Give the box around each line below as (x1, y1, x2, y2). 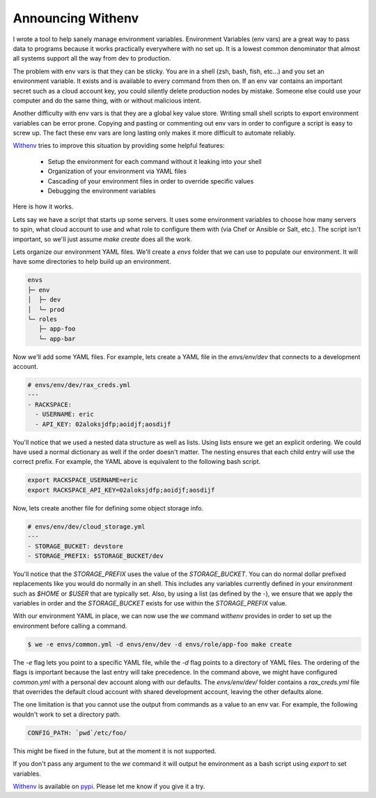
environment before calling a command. (13, 622, 127, 630)
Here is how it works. (13, 202, 74, 211)
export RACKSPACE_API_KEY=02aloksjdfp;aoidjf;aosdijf (27, 485, 215, 494)
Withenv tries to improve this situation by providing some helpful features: (13, 142, 226, 150)
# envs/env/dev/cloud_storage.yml (27, 522, 146, 530)
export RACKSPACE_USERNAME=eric (27, 476, 139, 484)
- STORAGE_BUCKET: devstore (27, 542, 123, 550)
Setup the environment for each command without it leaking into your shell (47, 157, 262, 165)
